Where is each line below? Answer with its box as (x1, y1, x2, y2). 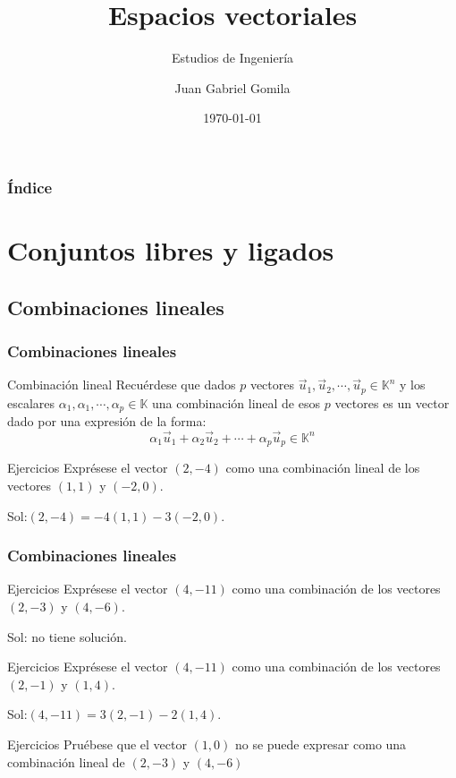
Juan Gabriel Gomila (174, 78, 291, 97)
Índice (7, 175, 53, 198)
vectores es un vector (334, 393, 450, 412)
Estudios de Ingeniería (171, 48, 294, 67)
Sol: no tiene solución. (7, 627, 127, 645)
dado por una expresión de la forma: (7, 412, 207, 431)
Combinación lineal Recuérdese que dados (7, 375, 236, 394)
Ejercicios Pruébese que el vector (7, 734, 187, 753)
